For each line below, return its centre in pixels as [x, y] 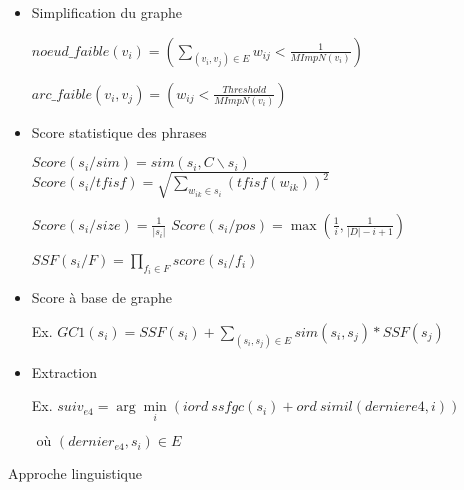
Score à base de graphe [101, 297]
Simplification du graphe [106, 12]
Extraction [64, 371]
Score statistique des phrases [119, 131]
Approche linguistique [75, 473]
